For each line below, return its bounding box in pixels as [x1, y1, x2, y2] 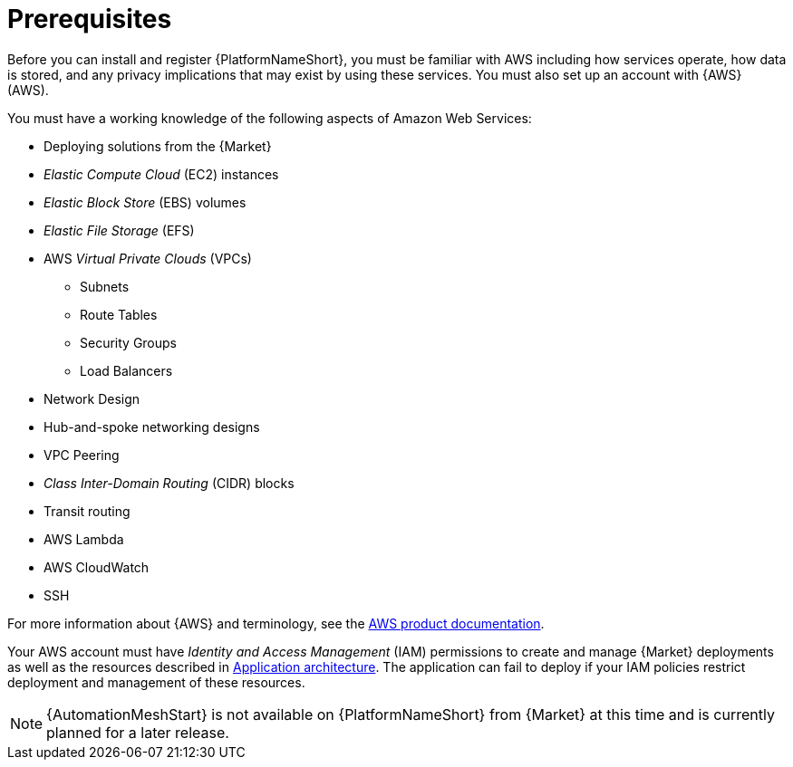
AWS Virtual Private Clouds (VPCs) [44, 250, 252, 266]
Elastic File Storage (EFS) [44, 222, 195, 238]
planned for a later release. [46, 723, 229, 742]
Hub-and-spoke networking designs [44, 418, 260, 435]
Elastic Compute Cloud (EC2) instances [44, 166, 279, 182]
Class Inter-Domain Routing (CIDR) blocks [44, 475, 295, 491]
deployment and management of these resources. [7, 674, 305, 690]
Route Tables [80, 306, 158, 322]
